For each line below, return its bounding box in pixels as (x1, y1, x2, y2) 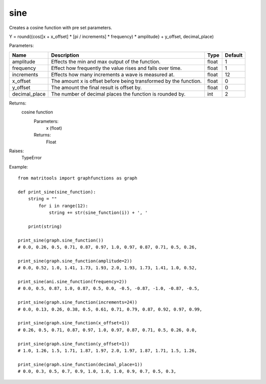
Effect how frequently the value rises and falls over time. (51, 65, 182, 71)
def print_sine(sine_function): (18, 189, 96, 195)
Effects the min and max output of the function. (51, 58, 161, 65)
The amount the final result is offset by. (51, 84, 142, 91)
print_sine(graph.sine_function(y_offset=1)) (18, 341, 130, 347)
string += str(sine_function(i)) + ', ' (49, 210, 148, 215)
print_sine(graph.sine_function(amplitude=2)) (18, 258, 133, 264)
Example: (9, 164, 28, 170)
